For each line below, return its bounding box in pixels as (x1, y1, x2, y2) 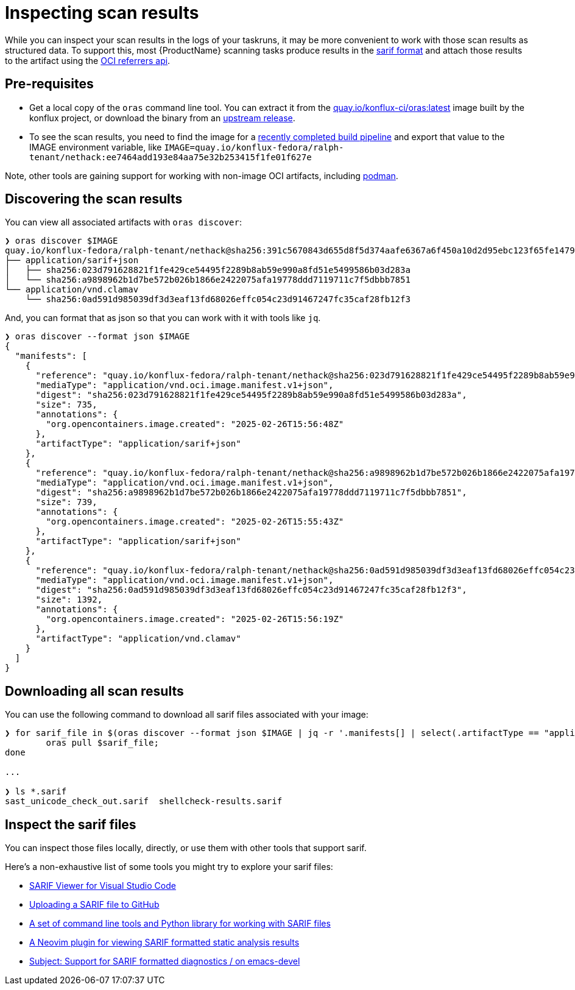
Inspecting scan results (5, 2, 199, 23)
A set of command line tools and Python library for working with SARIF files (29, 918, 331, 929)
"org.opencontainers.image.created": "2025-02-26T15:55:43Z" (46, 517, 344, 527)
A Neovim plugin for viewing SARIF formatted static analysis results (29, 937, 300, 948)
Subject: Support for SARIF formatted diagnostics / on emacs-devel (29, 956, 300, 967)
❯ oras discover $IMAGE (5, 236, 118, 246)
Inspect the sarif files (5, 816, 136, 832)
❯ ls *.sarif (5, 787, 67, 797)
